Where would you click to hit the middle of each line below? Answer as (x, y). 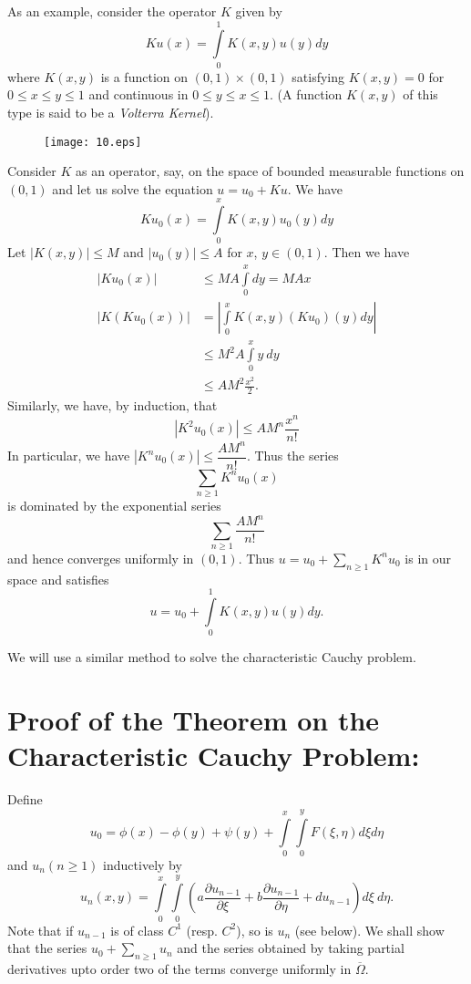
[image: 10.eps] (93, 142)
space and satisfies (58, 579)
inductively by (143, 864)
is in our (428, 558)
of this (420, 94)
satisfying (318, 76)
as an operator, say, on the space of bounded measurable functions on (270, 171)
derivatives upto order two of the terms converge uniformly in (179, 969)
